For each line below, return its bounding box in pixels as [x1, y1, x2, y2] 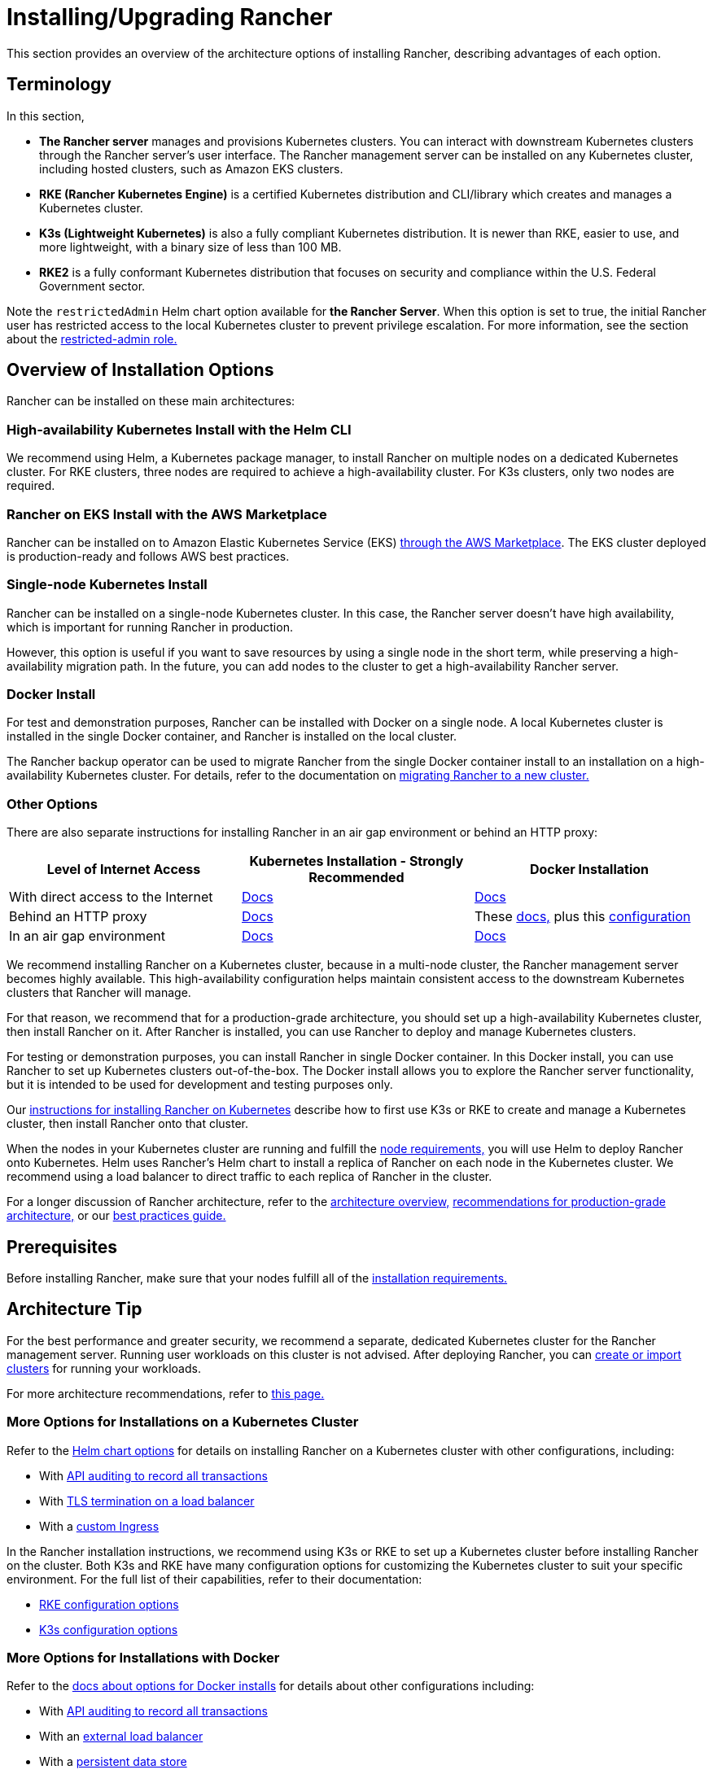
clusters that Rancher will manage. [7, 985, 191, 1000]
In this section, [7, 108, 85, 123]
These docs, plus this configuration [474, 908, 691, 925]
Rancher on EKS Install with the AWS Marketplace [7, 505, 327, 522]
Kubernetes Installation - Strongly [249, 853, 464, 870]
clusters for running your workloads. [7, 1361, 201, 1375]
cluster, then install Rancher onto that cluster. [7, 1116, 249, 1131]
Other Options [7, 795, 98, 812]
